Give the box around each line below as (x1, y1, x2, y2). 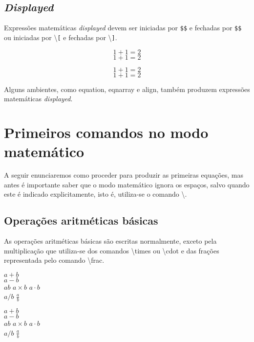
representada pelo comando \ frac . (4, 255, 105, 265)
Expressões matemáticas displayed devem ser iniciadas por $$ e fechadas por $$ (4, 23, 242, 33)
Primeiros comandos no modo (4, 122, 209, 142)
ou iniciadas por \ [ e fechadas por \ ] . (4, 32, 117, 42)
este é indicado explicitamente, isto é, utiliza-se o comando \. (4, 189, 187, 199)
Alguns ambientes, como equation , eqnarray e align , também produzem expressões (4, 84, 250, 94)
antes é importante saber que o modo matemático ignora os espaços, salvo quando (4, 179, 250, 189)
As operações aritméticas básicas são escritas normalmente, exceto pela (4, 236, 217, 246)
